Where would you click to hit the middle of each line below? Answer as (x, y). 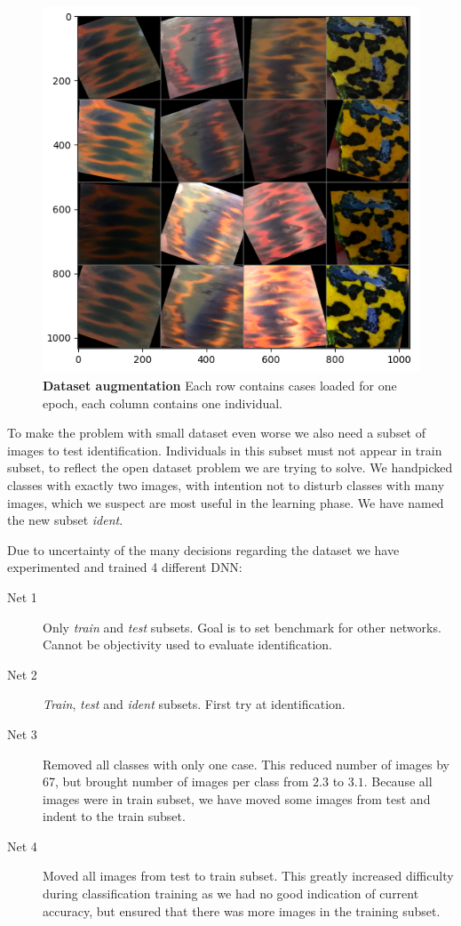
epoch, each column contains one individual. (163, 403)
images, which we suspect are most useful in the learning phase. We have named (226, 502)
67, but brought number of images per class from (176, 781)
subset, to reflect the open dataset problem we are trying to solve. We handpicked (230, 467)
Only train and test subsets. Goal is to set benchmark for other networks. (242, 627)
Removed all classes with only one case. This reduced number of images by (246, 764)
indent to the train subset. (114, 816)
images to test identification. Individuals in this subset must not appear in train (225, 450)
